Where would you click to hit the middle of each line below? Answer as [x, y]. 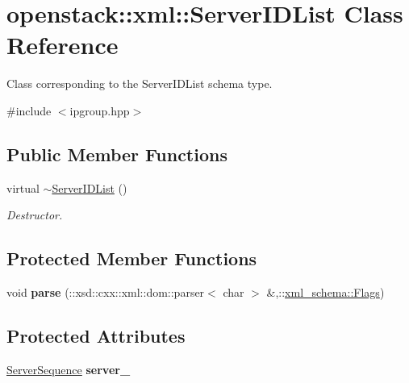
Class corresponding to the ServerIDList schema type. [140, 83]
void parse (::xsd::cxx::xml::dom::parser [106, 292]
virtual [23, 187]
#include [29, 110]
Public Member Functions [117, 154]
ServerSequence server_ [69, 369]
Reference [63, 45]
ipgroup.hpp [100, 110]
